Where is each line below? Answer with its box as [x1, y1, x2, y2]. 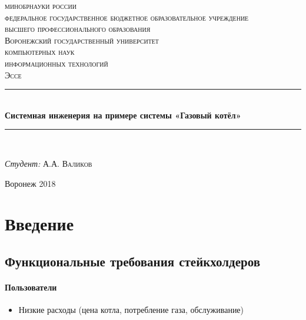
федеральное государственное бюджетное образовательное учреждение [5, 11, 249, 23]
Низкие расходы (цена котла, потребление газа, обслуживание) [18, 303, 244, 316]
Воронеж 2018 [5, 177, 56, 189]
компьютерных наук [5, 45, 75, 58]
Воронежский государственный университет [5, 34, 159, 46]
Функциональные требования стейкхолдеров [5, 252, 260, 270]
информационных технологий [5, 57, 108, 69]
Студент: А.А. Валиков [5, 157, 92, 169]
